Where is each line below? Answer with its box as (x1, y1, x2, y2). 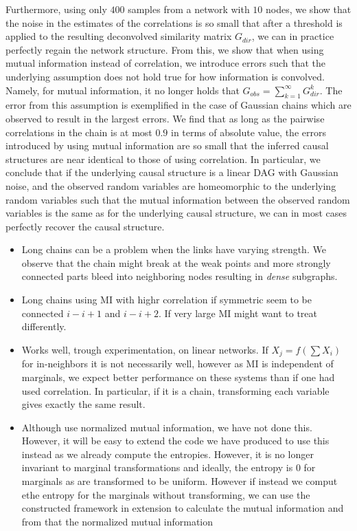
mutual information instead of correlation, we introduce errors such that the (5, 56, 326, 70)
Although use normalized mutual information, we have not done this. (21, 420, 312, 434)
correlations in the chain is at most (5, 124, 152, 139)
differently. (21, 319, 67, 334)
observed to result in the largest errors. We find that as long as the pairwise (5, 111, 325, 125)
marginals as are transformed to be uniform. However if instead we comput (21, 474, 338, 488)
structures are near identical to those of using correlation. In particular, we (5, 151, 321, 166)
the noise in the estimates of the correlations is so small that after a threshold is (5, 15, 343, 30)
